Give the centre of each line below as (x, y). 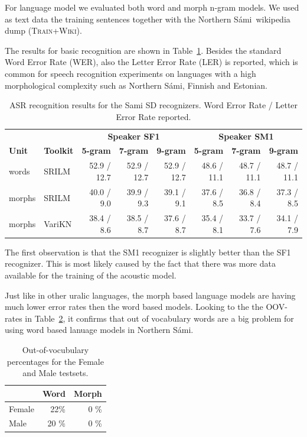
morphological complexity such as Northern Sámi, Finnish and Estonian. (136, 85)
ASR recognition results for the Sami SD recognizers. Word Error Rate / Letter (153, 105)
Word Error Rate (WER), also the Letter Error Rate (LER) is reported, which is (151, 62)
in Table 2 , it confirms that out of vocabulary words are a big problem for (159, 318)
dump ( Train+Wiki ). (43, 30)
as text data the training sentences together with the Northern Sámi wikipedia (148, 19)
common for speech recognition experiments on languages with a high (130, 73)
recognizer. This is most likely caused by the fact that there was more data (140, 263)
